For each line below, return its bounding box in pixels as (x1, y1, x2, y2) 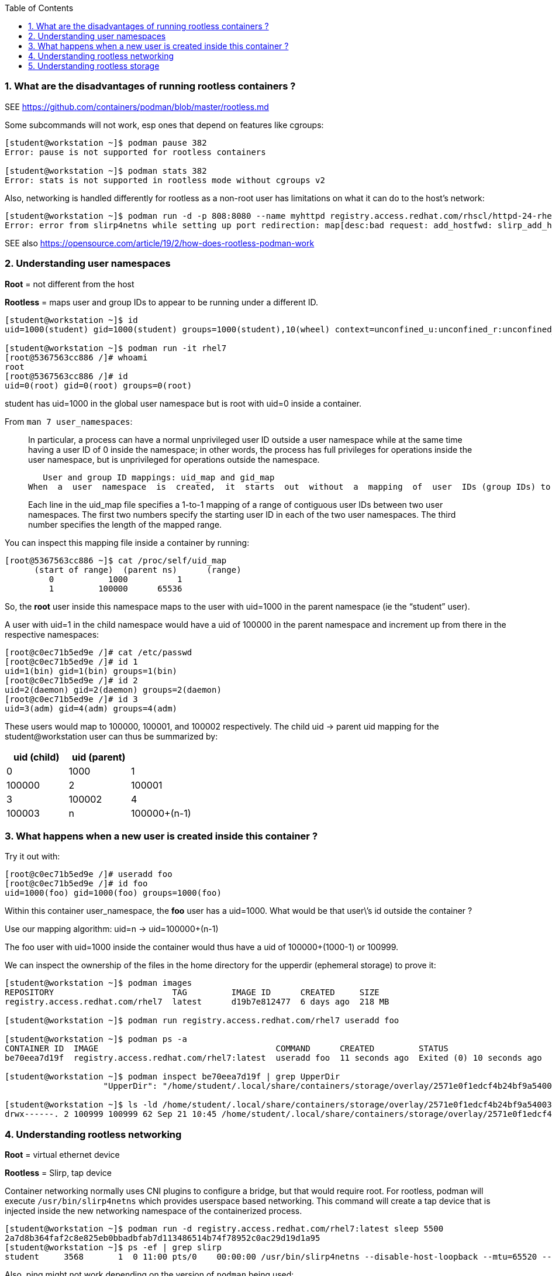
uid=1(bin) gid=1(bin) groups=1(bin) (5, 666, 178, 676)
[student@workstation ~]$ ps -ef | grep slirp (5, 1243, 222, 1252)
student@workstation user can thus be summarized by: (5, 731, 218, 741)
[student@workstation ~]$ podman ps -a (5, 1034, 187, 1044)
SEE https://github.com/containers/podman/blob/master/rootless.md (5, 101, 269, 112)
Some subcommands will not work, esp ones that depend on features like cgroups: (5, 119, 324, 130)
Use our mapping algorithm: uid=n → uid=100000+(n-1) (5, 924, 219, 934)
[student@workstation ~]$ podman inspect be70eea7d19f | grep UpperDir (5, 1072, 340, 1082)
